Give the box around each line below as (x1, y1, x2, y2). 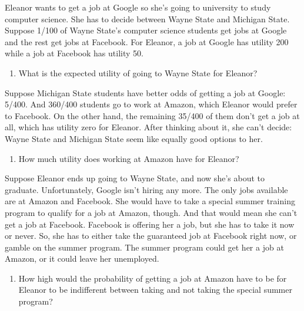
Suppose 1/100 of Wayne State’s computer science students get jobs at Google (5, 24, 287, 36)
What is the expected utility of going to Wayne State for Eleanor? (18, 66, 258, 79)
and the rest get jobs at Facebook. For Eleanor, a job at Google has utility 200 (5, 35, 289, 48)
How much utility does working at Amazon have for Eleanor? (18, 152, 239, 164)
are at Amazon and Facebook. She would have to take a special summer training (5, 195, 295, 207)
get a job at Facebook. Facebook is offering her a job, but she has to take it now (5, 218, 295, 230)
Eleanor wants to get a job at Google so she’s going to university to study (5, 1, 271, 13)
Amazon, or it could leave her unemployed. (5, 252, 159, 265)
